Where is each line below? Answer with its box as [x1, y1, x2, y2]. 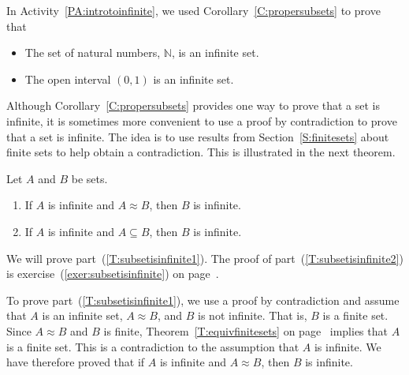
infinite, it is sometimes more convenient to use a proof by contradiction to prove [6, 112, 397, 129]
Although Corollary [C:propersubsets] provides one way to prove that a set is [6, 97, 381, 114]
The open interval [24, 70, 111, 87]
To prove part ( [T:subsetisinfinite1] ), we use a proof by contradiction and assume [6, 291, 400, 308]
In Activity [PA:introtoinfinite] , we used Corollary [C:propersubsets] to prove [6, 2, 381, 18]
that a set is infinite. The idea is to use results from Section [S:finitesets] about [6, 128, 389, 144]
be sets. [71, 170, 108, 186]
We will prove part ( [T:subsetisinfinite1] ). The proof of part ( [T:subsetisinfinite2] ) [6, 249, 403, 266]
